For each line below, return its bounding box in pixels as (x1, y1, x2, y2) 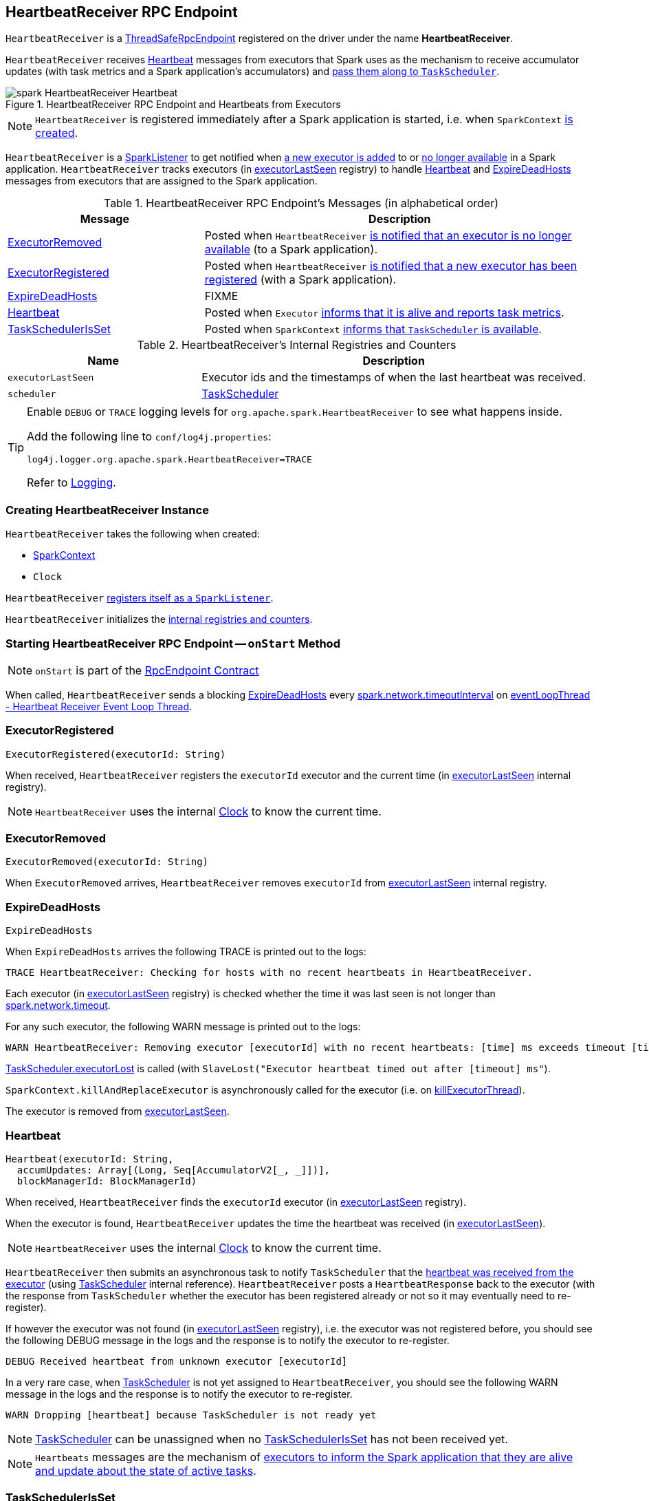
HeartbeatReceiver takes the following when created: (5, 528, 260, 540)
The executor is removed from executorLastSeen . (5, 1105, 230, 1118)
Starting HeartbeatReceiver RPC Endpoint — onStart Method (5, 636, 340, 650)
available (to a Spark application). (204, 242, 378, 257)
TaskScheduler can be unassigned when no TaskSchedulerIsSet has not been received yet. (35, 1431, 508, 1446)
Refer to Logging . (27, 476, 116, 490)
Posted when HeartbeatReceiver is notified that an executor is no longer (204, 228, 572, 243)
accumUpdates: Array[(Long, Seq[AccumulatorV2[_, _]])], (16, 1164, 331, 1175)
